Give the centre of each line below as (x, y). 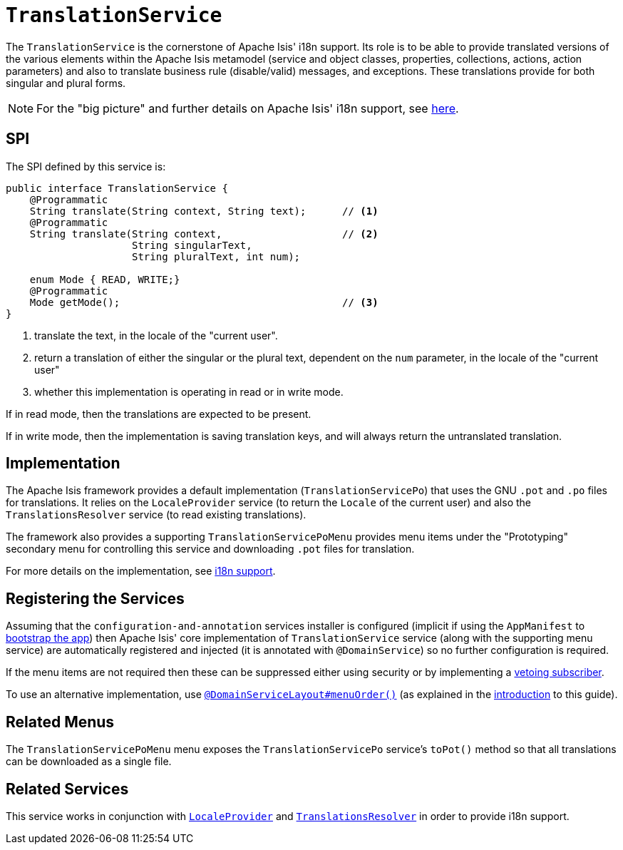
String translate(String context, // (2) (204, 234)
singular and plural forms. (66, 83)
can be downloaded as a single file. (89, 762)
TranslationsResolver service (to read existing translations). (156, 515)
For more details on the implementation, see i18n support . (141, 571)
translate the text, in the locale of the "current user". (156, 335)
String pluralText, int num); (216, 256)
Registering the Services (95, 598)
